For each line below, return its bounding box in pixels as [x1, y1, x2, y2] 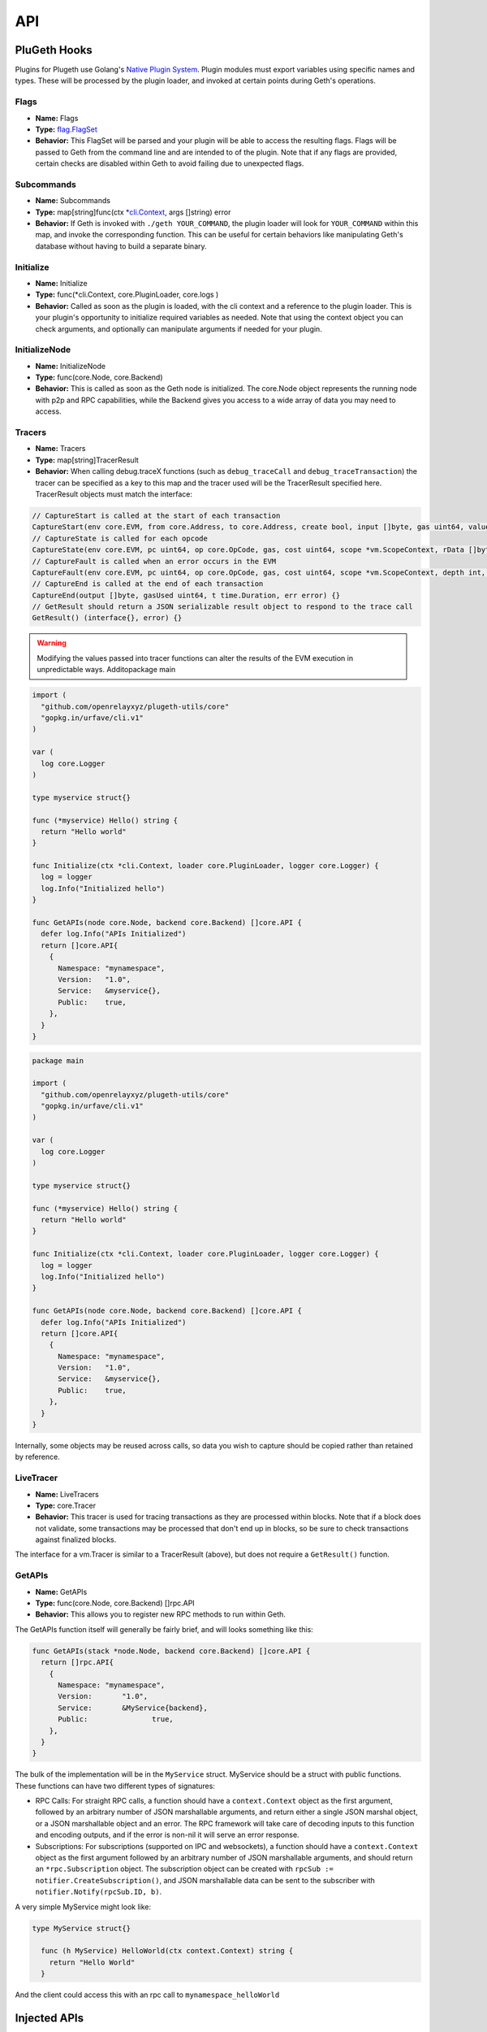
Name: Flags [35, 113, 79, 123]
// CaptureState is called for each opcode [32, 533, 209, 543]
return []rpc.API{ [41, 1658, 114, 1667]
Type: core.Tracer [35, 1500, 97, 1510]
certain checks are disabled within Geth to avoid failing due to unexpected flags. [35, 158, 304, 168]
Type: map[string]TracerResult [35, 455, 140, 465]
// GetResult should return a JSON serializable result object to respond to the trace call [32, 602, 413, 611]
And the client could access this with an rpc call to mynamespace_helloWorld [15, 1990, 280, 1999]
